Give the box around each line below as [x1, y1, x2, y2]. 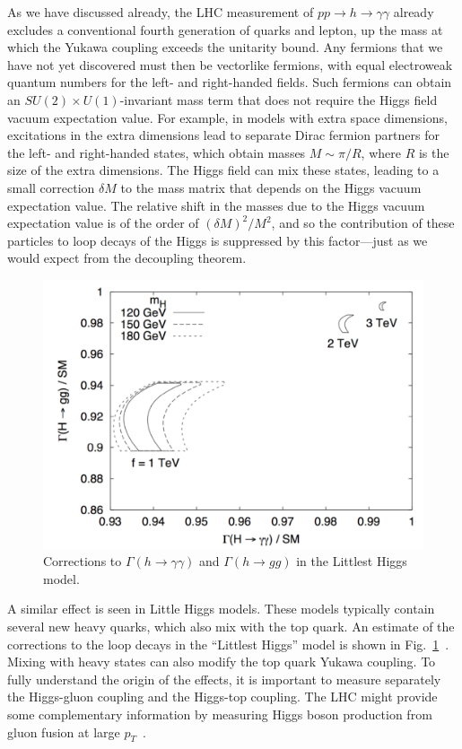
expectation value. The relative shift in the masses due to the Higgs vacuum [7, 196, 425, 214]
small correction [7, 178, 95, 196]
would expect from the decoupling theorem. [7, 248, 247, 267]
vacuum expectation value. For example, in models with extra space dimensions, [7, 108, 448, 126]
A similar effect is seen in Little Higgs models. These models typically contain [7, 599, 435, 618]
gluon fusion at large [7, 722, 120, 741]
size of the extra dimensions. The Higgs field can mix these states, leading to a [7, 161, 440, 179]
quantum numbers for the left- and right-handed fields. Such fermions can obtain [7, 73, 452, 91]
